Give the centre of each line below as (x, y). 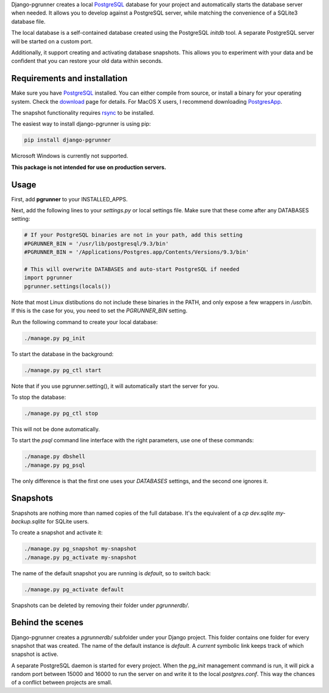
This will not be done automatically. (55, 429)
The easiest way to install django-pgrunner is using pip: (81, 124)
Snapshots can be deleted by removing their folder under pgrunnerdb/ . (100, 605)
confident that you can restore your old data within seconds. (87, 61)
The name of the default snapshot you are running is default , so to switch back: (111, 573)
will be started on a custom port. (52, 41)
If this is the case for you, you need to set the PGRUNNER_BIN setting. (99, 311)
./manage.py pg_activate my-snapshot (80, 557)
